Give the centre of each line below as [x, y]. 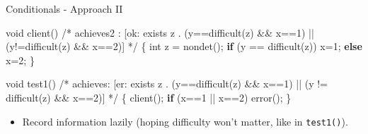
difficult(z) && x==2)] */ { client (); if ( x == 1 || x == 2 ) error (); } [149, 97]
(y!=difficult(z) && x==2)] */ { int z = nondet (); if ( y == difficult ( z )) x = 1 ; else [184, 46]
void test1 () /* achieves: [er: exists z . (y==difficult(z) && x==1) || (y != [167, 84]
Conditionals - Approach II [64, 8]
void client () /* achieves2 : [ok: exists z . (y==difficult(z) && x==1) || [160, 32]
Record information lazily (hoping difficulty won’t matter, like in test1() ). [185, 121]
